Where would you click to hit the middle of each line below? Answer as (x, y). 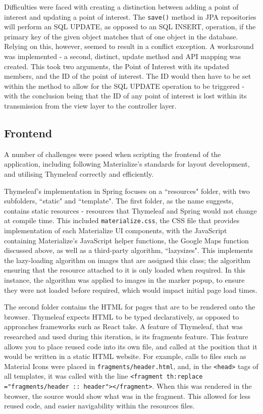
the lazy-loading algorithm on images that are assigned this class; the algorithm (127, 260)
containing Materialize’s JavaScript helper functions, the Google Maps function (126, 240)
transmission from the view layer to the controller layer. (90, 106)
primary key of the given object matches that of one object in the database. (121, 36)
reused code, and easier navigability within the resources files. (99, 406)
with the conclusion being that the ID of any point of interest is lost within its (125, 96)
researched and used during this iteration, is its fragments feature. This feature (126, 336)
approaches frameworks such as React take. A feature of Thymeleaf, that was (123, 326)
